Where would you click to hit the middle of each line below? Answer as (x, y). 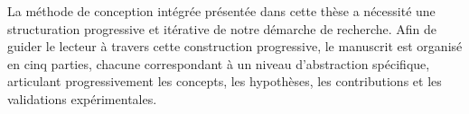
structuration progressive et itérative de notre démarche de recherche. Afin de (222, 28)
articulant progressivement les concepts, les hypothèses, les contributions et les (225, 81)
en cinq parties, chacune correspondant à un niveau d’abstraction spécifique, (219, 63)
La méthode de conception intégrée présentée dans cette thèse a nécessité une (221, 11)
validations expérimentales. (82, 98)
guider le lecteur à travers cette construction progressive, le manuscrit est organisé (235, 46)
